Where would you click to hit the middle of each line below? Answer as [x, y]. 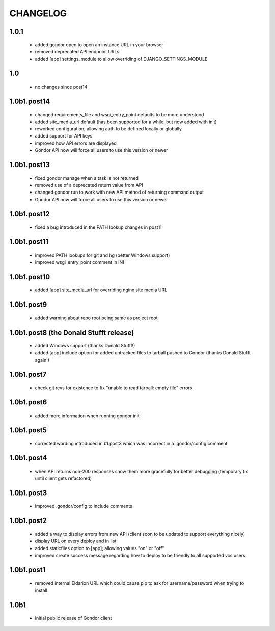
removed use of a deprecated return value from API [89, 185]
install [41, 590]
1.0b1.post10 [30, 277]
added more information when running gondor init [87, 416]
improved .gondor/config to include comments [84, 506]
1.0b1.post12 [30, 214]
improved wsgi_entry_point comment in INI [79, 262]
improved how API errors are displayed [76, 143]
